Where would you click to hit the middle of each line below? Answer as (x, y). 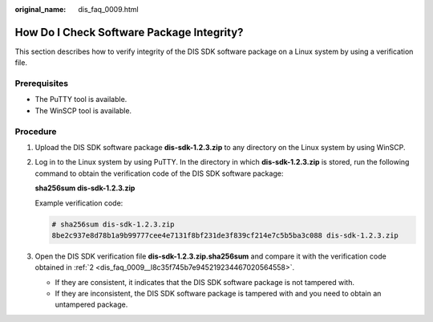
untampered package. (91, 304)
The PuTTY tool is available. (81, 100)
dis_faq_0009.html (109, 9)
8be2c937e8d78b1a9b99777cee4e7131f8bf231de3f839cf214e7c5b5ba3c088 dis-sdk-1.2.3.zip (225, 235)
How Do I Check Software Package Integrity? (129, 32)
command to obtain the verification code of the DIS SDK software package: (159, 173)
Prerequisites (41, 84)
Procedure (36, 131)
